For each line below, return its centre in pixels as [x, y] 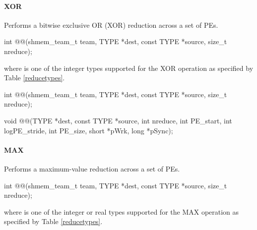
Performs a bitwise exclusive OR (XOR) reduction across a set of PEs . [111, 25]
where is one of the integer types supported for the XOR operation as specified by [129, 68]
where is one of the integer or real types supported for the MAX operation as [122, 211]
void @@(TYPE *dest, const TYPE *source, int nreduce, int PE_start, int [118, 120]
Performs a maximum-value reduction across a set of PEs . [92, 168]
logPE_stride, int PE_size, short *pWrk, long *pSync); [89, 130]
